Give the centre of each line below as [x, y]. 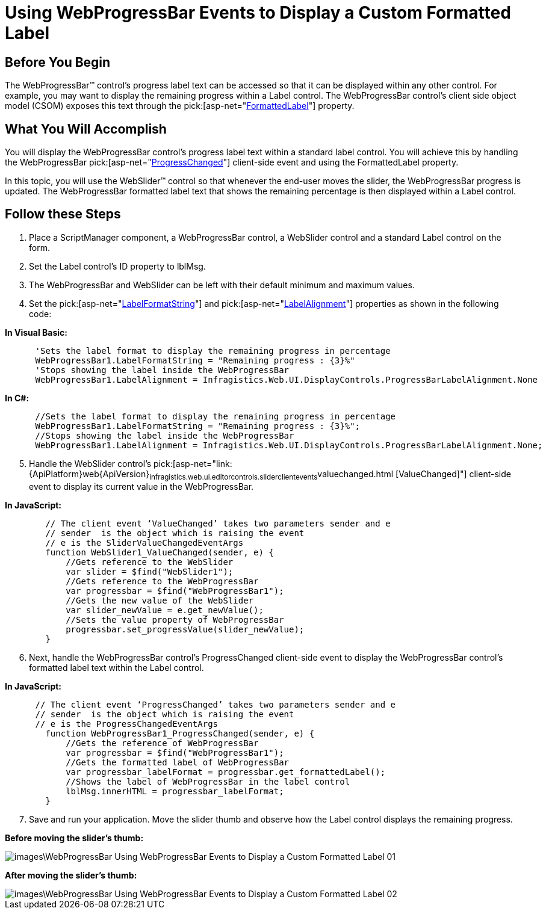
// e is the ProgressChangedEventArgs [127, 724]
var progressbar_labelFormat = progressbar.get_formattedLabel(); [226, 772]
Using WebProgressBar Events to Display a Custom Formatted [258, 13]
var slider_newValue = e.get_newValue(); [165, 610]
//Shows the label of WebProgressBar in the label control [208, 781]
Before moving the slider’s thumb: [74, 838]
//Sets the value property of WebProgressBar [175, 619]
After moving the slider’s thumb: [71, 875]
